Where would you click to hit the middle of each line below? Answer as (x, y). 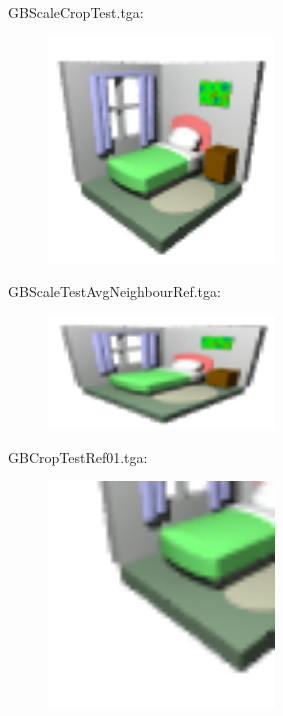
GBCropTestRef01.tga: (78, 456)
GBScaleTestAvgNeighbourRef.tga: (114, 290)
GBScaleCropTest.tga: (76, 12)
